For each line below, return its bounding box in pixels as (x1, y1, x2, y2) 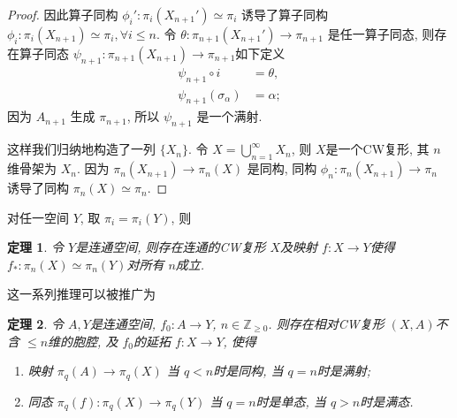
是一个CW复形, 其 (325, 140, 430, 158)
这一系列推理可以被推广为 (7, 285, 156, 303)
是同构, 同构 (247, 159, 317, 178)
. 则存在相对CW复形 (268, 315, 385, 333)
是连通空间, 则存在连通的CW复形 (75, 238, 266, 256)
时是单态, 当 (255, 391, 326, 410)
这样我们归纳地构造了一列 (7, 140, 156, 158)
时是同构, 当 (213, 361, 284, 380)
